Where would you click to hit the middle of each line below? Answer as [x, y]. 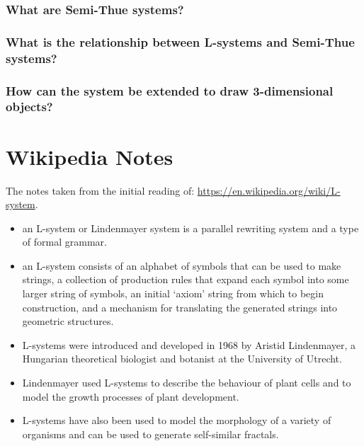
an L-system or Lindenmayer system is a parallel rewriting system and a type [190, 228]
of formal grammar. [64, 242]
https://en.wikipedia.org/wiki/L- [269, 190]
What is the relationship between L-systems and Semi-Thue [180, 41]
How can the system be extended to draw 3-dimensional [170, 90]
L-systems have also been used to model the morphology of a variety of [177, 420]
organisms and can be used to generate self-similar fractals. [150, 434]
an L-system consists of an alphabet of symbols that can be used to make [182, 265]
